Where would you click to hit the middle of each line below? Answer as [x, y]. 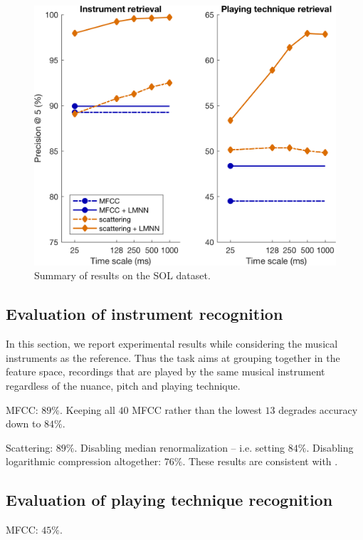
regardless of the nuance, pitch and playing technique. [123, 385]
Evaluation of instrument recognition [144, 314]
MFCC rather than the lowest [197, 409]
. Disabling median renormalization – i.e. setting [180, 447]
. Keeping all [88, 409]
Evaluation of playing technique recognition [169, 500]
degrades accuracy [318, 409]
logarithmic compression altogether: [84, 461]
